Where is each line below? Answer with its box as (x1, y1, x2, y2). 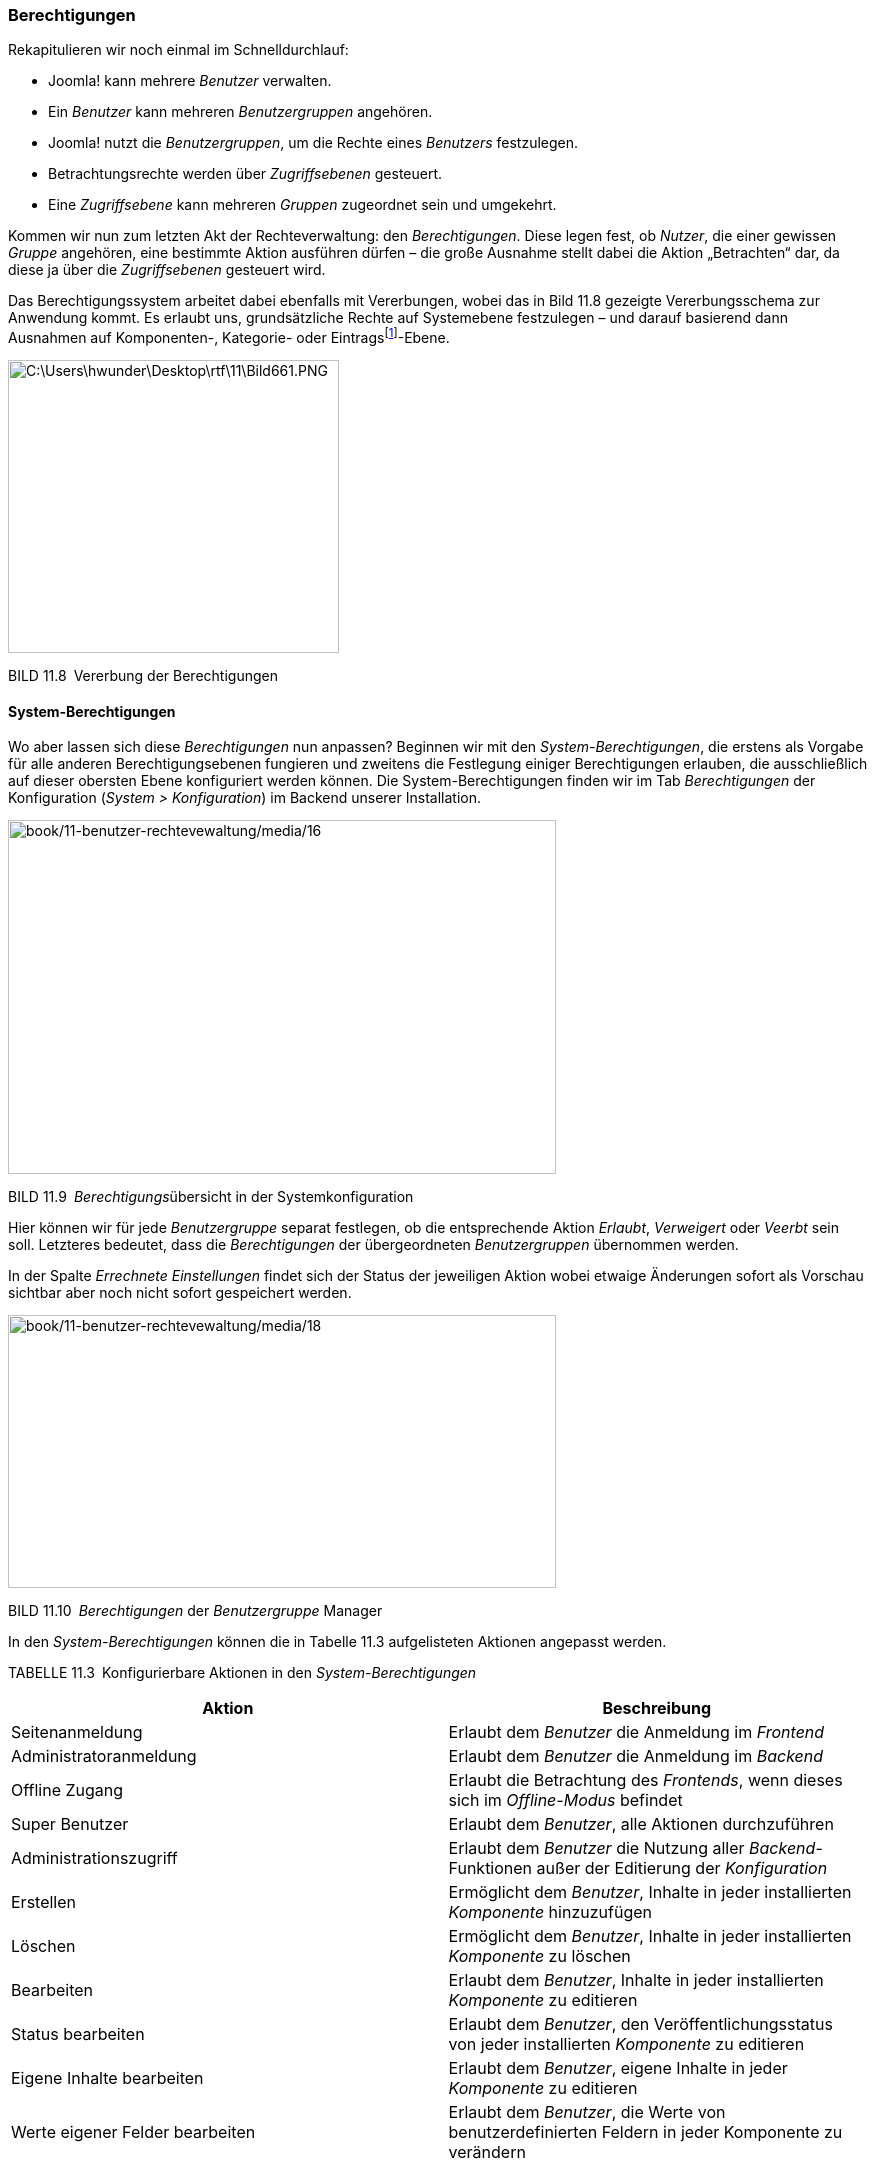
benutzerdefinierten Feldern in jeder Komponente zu (448, 2122, 843, 2143)
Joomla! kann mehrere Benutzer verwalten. (48, 72, 332, 90)
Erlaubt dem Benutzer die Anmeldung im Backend (448, 1746, 824, 1767)
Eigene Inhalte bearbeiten (11, 2068, 204, 2089)
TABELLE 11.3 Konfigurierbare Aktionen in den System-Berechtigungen (8, 1664, 477, 1682)
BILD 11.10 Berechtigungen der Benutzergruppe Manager (8, 1602, 383, 1620)
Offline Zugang (11, 1780, 124, 1801)
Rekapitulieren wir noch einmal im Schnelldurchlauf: (8, 41, 349, 59)
